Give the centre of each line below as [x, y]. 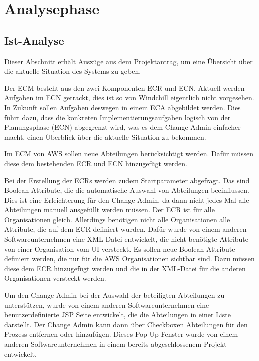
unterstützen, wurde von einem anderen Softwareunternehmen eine [107, 305]
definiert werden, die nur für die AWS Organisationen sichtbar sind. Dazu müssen [129, 259]
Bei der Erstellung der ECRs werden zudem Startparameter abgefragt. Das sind [127, 180]
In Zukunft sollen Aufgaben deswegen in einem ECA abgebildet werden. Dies [122, 107]
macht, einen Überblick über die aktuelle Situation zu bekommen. [105, 136]
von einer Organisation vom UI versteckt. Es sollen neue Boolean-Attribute [120, 249]
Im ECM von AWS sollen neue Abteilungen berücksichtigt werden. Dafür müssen [129, 153]
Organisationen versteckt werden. [55, 278]
